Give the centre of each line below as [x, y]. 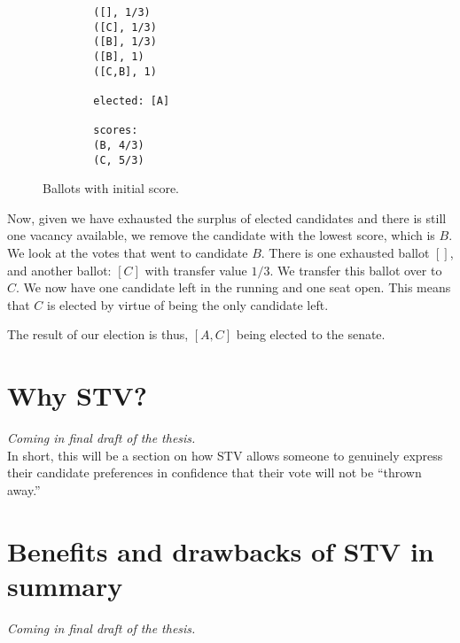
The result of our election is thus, [98, 334]
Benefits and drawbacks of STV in [221, 550]
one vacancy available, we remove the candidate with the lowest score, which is [221, 235]
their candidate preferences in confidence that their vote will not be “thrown [214, 473]
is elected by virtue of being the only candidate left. [188, 304]
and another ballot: [59, 270]
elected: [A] [132, 101]
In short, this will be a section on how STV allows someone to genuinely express [225, 455]
